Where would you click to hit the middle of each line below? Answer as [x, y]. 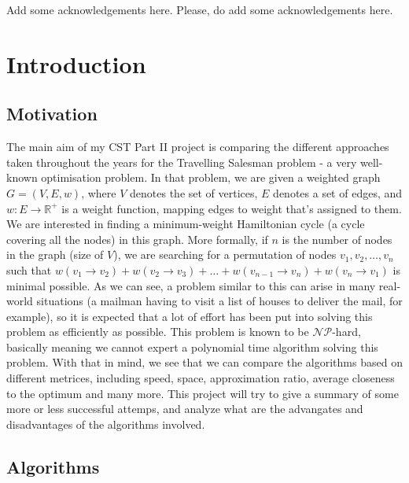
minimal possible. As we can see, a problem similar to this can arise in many [191, 285]
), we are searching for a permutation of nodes [225, 254]
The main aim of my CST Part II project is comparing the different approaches [198, 147]
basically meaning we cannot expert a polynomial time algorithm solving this [192, 347]
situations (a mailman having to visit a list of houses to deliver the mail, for [219, 301]
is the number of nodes [337, 239]
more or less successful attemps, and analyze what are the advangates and [185, 409]
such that [29, 269]
